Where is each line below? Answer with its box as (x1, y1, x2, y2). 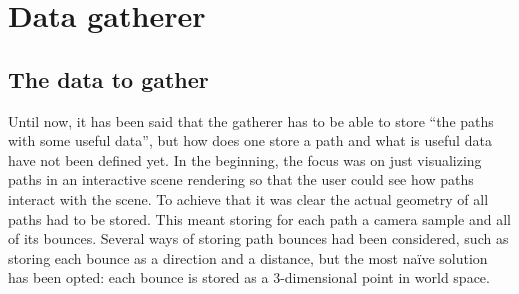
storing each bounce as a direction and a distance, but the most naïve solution (8, 247, 488, 268)
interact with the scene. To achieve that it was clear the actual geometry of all (8, 188, 489, 209)
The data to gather (8, 63, 209, 94)
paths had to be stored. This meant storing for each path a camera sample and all (8, 208, 511, 229)
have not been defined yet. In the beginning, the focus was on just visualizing (8, 149, 482, 170)
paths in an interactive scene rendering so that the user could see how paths (8, 169, 474, 190)
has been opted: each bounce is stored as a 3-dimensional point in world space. (8, 267, 490, 288)
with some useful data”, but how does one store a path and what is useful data (8, 130, 492, 151)
